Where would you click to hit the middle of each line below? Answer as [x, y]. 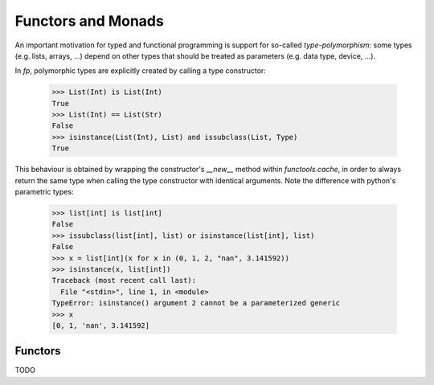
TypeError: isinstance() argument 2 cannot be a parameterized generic [196, 303]
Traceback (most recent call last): [124, 281]
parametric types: [44, 192]
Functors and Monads [89, 21]
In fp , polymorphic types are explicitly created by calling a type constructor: [141, 71]
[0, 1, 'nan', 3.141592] [101, 325]
